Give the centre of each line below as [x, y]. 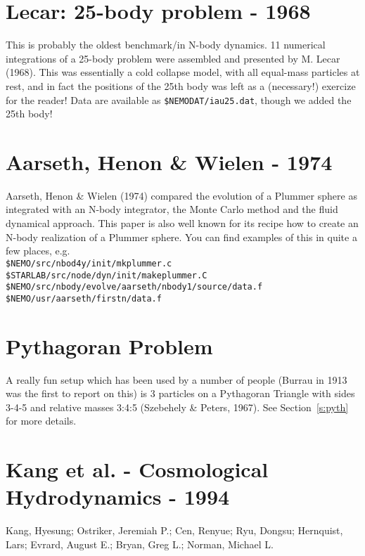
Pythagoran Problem [109, 345]
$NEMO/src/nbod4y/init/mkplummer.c [89, 263]
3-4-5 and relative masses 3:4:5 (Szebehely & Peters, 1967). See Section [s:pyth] [177, 407]
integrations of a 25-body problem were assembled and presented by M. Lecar [173, 58]
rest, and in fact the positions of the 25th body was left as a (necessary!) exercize [181, 85]
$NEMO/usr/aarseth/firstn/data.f [84, 298]
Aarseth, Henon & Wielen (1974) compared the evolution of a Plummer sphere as [181, 195]
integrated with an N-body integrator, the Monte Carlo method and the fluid [172, 209]
